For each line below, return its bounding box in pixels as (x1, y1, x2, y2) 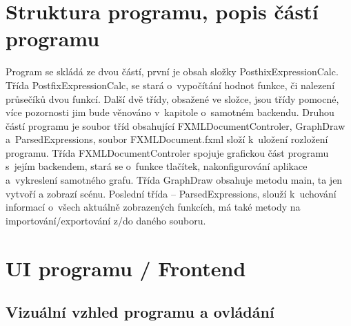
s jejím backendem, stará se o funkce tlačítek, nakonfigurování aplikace (6, 159, 308, 173)
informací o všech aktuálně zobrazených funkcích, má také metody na (6, 200, 301, 214)
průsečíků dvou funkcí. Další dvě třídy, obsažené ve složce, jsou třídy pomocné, (6, 91, 339, 106)
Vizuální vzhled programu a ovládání (6, 301, 274, 323)
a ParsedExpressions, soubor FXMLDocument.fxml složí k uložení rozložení (6, 132, 328, 146)
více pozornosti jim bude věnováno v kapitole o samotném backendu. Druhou (6, 105, 334, 119)
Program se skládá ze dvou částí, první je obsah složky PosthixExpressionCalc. (6, 64, 339, 79)
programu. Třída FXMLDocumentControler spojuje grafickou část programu (6, 145, 329, 160)
